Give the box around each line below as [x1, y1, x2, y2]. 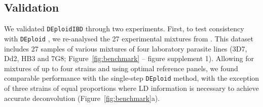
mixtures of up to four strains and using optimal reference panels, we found [4, 63, 238, 73]
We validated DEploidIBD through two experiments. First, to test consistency [4, 23, 244, 34]
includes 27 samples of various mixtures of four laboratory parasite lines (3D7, [4, 43, 247, 54]
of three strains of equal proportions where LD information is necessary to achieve [4, 82, 259, 93]
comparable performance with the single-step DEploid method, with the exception [4, 73, 259, 83]
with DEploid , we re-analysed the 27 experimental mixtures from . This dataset [4, 33, 253, 43]
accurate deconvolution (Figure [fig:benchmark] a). [4, 92, 160, 103]
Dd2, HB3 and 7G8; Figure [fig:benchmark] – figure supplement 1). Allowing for [4, 53, 254, 64]
